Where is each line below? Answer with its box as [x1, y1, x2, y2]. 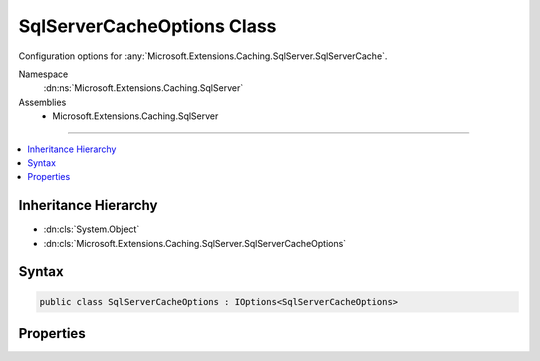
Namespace [18, 68, 69, 80]
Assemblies [18, 96, 67, 108]
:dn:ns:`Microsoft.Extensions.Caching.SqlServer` [43, 82, 244, 94]
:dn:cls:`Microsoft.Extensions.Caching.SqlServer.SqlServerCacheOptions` [43, 237, 347, 249]
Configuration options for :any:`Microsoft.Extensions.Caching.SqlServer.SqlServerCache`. [18, 50, 388, 62]
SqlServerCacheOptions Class [18, 15, 277, 37]
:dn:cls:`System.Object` [43, 223, 140, 235]
